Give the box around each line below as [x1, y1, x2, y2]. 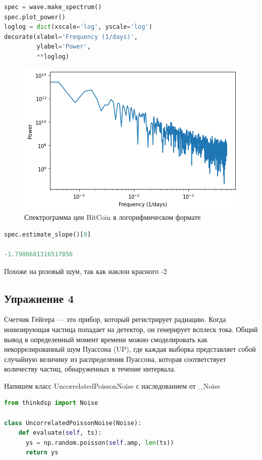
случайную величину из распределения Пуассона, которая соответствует [4, 353, 226, 364]
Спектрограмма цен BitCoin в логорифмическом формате [24, 212, 201, 222]
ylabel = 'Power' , [36, 43, 91, 51]
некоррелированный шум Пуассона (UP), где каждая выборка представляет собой [4, 344, 256, 354]
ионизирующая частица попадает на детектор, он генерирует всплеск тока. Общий [4, 324, 258, 334]
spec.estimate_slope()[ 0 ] [4, 231, 91, 238]
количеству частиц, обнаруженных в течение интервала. [4, 363, 176, 374]
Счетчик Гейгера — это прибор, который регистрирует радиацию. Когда [4, 314, 226, 325]
